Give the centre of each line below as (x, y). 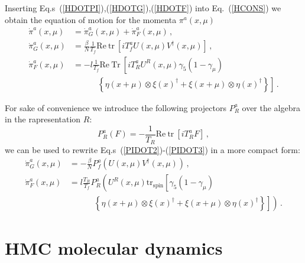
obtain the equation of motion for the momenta (91, 19)
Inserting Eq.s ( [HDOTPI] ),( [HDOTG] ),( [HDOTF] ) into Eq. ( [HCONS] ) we (143, 8)
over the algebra (271, 107)
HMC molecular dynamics (114, 248)
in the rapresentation (43, 119)
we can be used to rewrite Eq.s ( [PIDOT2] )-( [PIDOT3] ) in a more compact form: (152, 150)
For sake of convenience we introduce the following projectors (116, 107)
